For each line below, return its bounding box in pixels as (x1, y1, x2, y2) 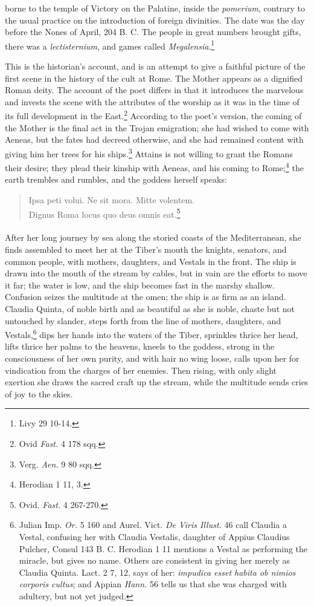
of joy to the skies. (5, 387, 73, 400)
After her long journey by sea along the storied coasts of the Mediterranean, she (5, 231, 301, 244)
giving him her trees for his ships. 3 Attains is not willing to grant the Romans (5, 145, 293, 160)
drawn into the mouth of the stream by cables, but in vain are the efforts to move (5, 267, 307, 279)
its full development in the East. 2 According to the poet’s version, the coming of (5, 108, 302, 122)
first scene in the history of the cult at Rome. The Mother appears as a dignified (5, 71, 303, 84)
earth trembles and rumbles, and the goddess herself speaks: (5, 173, 227, 186)
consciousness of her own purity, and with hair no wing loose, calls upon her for (5, 351, 300, 364)
